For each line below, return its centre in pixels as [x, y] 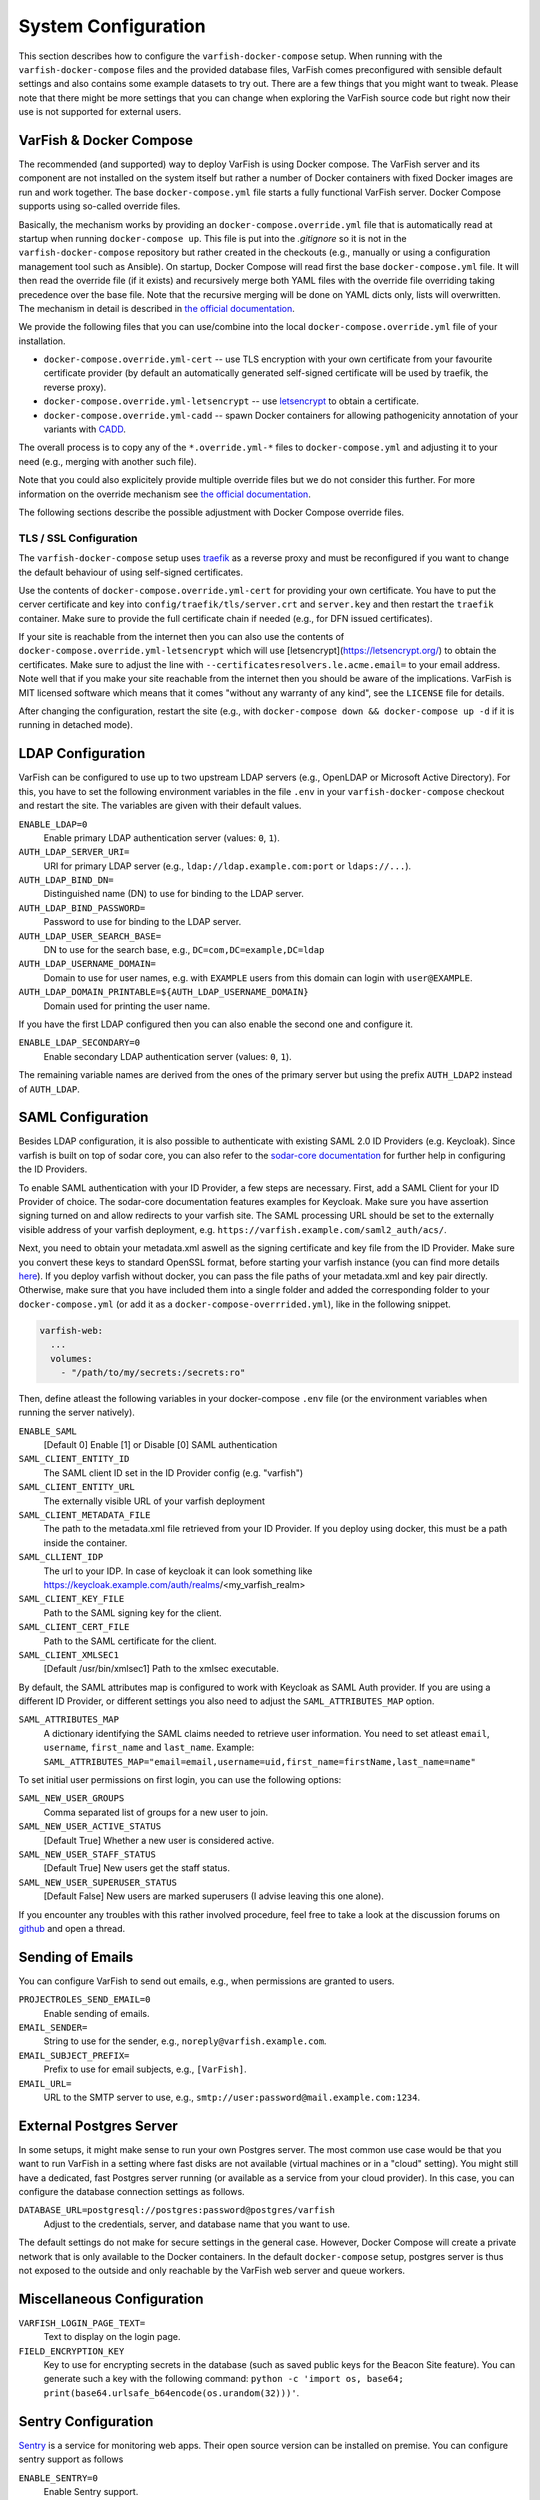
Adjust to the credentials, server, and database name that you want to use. [196, 2224]
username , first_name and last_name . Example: [149, 1747]
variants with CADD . [85, 429]
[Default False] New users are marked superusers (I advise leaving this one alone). [214, 1896]
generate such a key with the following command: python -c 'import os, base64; [223, 2379]
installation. [42, 341]
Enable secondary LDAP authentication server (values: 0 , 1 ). [167, 1056]
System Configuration [112, 26]
